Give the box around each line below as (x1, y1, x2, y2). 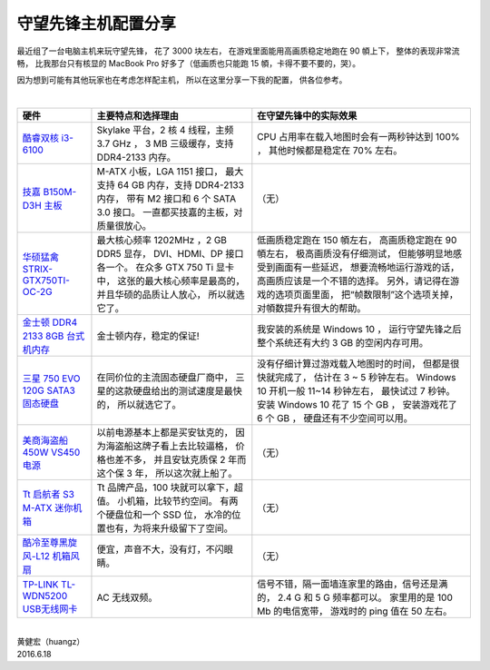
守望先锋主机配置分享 (16, 14, 177, 34)
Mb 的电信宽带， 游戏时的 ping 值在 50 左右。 (257, 605, 453, 617)
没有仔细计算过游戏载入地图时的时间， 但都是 (257, 358, 451, 370)
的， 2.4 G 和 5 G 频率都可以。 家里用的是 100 (257, 591, 454, 604)
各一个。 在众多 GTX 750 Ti (96, 261, 214, 274)
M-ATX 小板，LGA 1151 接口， (96, 165, 223, 178)
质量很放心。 (96, 220, 152, 232)
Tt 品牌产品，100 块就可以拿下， (96, 481, 235, 494)
